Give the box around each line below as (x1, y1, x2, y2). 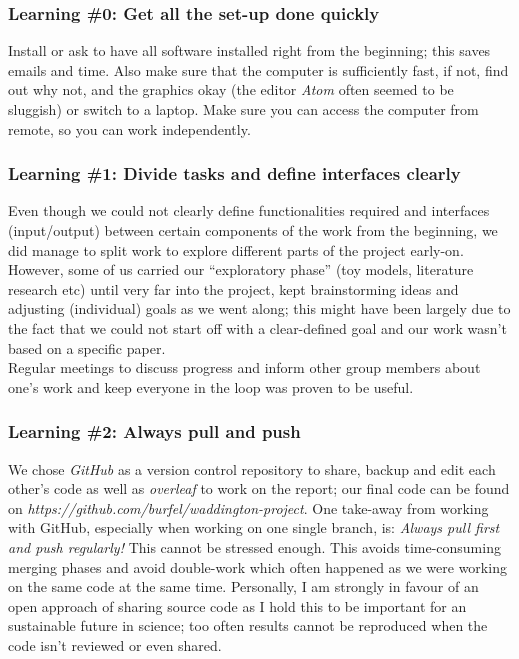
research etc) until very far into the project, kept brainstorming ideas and (8, 278, 459, 299)
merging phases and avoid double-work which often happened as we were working (8, 556, 507, 577)
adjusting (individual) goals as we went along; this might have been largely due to (8, 298, 511, 319)
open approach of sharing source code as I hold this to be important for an (8, 595, 467, 616)
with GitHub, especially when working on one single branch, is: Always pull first (8, 517, 500, 538)
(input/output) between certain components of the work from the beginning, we (8, 220, 498, 240)
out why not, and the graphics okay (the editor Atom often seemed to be (8, 79, 454, 100)
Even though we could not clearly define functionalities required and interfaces (8, 200, 490, 221)
